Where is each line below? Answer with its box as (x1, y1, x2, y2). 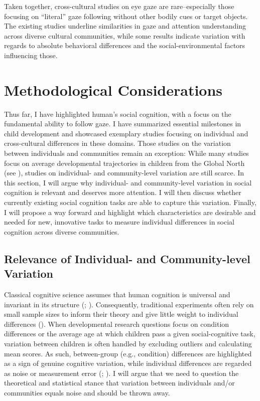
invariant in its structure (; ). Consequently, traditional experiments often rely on (4, 299, 254, 309)
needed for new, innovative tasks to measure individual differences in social (4, 217, 234, 227)
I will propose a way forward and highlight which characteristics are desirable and (4, 207, 256, 217)
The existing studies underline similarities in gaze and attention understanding (4, 21, 246, 31)
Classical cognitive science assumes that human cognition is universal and (4, 289, 230, 299)
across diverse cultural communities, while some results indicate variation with (4, 30, 245, 41)
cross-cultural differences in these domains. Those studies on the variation (4, 138, 231, 148)
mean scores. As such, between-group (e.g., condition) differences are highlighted (4, 348, 252, 358)
